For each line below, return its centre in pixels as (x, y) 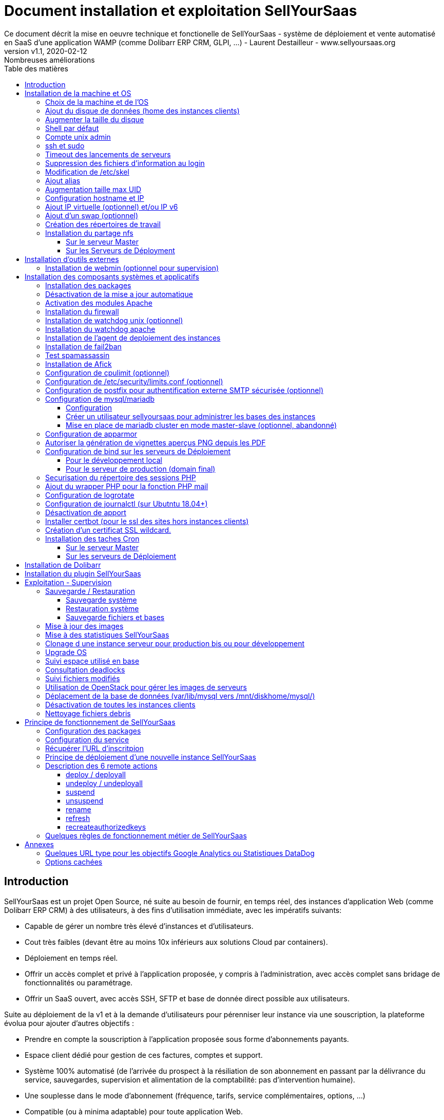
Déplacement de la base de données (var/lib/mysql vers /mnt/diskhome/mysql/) (180, 696)
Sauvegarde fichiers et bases (115, 617)
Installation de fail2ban (83, 346)
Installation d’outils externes (72, 259)
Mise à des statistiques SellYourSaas (107, 634)
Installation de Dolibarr (63, 565)
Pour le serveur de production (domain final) (141, 469)
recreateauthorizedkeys (106, 827)
